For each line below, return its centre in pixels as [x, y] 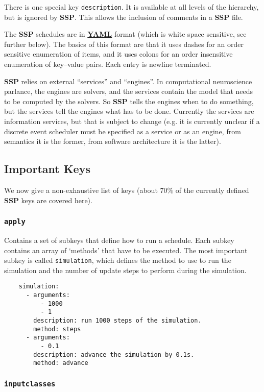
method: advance [61, 363]
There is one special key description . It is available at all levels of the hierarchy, [131, 7]
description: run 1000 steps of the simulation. [117, 321]
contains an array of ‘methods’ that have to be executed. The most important [126, 250]
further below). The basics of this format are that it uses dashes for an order [124, 44]
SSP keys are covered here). [48, 200]
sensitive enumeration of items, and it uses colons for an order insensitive [118, 54]
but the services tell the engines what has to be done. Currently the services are [129, 111]
